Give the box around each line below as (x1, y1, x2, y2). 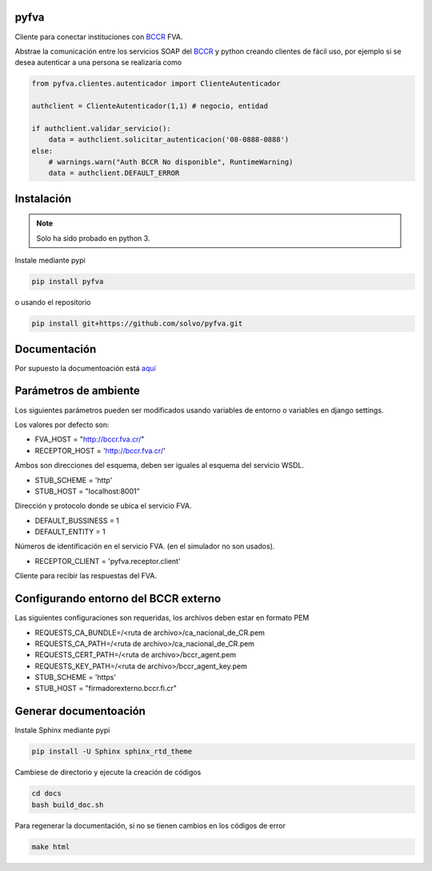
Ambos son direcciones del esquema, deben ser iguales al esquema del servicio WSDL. (14, 461, 304, 470)
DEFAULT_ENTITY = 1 (34, 527, 106, 537)
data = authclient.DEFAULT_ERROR (48, 169, 180, 178)
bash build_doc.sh (31, 800, 104, 809)
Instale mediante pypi (14, 256, 86, 266)
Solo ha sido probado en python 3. (36, 233, 150, 243)
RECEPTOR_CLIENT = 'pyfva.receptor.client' (34, 556, 181, 565)
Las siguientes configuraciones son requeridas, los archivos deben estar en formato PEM (14, 613, 310, 623)
